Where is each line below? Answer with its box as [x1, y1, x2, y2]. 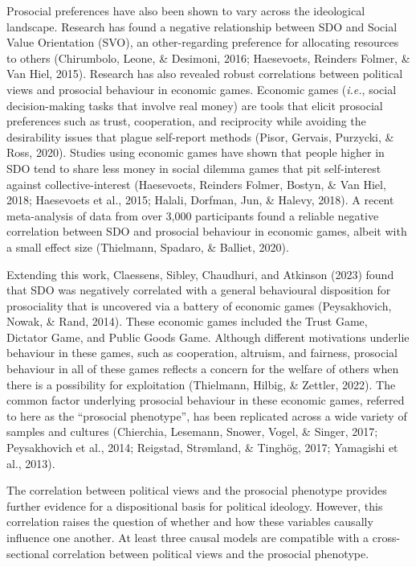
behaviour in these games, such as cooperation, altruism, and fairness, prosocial [6, 344, 398, 361]
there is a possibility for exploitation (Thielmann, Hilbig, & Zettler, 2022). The [6, 376, 396, 392]
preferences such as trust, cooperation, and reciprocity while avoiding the [6, 113, 366, 129]
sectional [6, 544, 49, 561]
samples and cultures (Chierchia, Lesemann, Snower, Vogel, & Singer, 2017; [6, 423, 378, 440]
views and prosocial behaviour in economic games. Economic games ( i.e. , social [6, 80, 397, 97]
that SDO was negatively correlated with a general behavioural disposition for [6, 281, 391, 298]
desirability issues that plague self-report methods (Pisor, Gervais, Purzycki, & [6, 128, 394, 145]
